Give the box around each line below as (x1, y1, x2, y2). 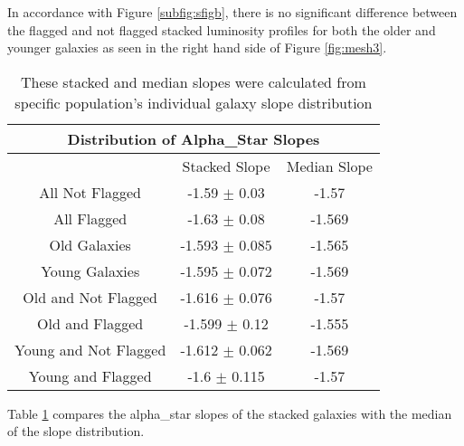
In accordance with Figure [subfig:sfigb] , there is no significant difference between (7, 3, 458, 21)
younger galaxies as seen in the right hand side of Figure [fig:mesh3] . (7, 38, 387, 57)
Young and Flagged (28, 365, 152, 386)
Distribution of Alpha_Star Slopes (67, 128, 320, 149)
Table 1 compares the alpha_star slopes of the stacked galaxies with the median (7, 403, 452, 422)
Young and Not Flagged (14, 338, 166, 360)
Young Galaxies (41, 260, 140, 281)
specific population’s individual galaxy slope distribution (14, 91, 373, 113)
